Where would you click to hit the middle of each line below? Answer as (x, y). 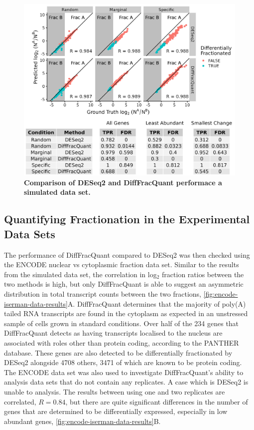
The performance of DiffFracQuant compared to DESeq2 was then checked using (127, 254)
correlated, (20, 401)
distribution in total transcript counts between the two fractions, (103, 294)
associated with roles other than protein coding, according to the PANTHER (122, 342)
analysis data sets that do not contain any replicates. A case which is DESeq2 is (126, 382)
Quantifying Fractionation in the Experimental (127, 219)
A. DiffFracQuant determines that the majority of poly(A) (157, 303)
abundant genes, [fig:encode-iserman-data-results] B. (82, 421)
